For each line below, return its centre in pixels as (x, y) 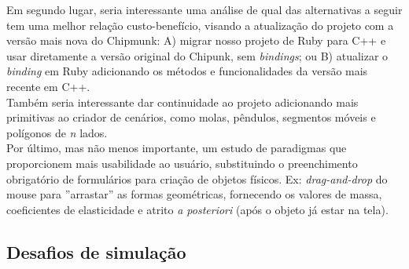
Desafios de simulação (96, 251)
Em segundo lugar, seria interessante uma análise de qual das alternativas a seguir (204, 9)
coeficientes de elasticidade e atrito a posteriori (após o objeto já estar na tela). (197, 209)
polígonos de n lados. (57, 132)
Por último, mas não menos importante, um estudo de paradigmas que (177, 148)
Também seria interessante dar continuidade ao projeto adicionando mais (182, 102)
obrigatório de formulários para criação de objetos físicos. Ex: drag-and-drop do (197, 178)
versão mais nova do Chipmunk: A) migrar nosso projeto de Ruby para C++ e (196, 40)
